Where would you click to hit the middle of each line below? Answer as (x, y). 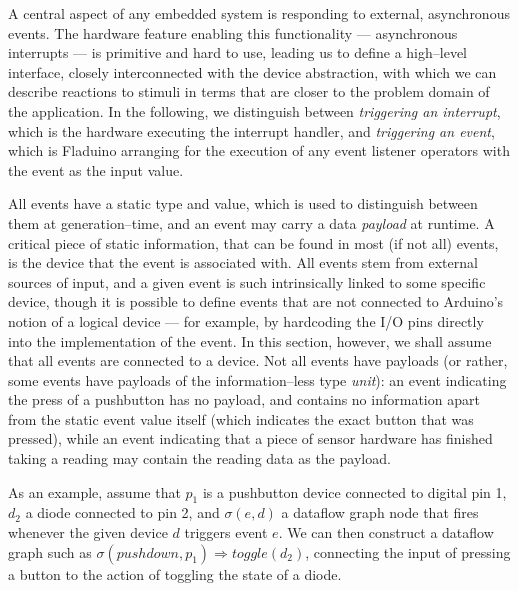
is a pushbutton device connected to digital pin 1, (354, 491)
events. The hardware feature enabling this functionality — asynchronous (233, 32)
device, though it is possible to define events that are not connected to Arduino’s (256, 301)
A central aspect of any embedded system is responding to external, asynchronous (259, 13)
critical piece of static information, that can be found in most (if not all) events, (253, 242)
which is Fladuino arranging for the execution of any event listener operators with (259, 150)
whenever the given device (88, 532)
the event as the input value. (96, 169)
